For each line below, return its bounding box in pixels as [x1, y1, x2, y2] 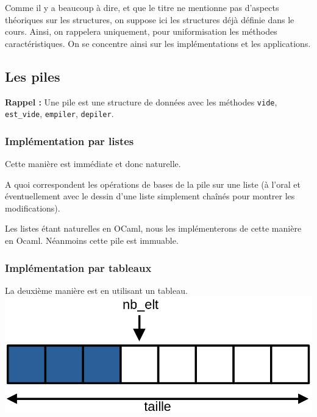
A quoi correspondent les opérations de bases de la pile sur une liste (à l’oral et [5, 177, 301, 190]
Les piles [5, 66, 60, 85]
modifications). [5, 201, 60, 214]
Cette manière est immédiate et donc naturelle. [5, 157, 181, 170]
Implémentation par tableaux [5, 260, 152, 275]
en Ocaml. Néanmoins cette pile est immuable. [5, 234, 179, 247]
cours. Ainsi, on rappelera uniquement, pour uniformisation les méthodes [5, 25, 277, 38]
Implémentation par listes [5, 133, 134, 148]
